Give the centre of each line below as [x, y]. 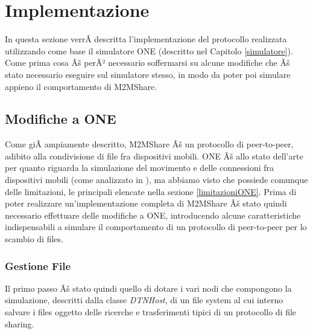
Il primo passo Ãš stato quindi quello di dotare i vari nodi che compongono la [148, 288]
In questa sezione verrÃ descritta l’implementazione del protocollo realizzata [146, 39]
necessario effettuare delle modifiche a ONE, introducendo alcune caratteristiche [153, 215]
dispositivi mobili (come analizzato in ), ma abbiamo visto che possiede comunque [156, 180]
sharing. [20, 323]
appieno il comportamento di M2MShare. [81, 86]
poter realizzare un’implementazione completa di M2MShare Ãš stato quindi [146, 203]
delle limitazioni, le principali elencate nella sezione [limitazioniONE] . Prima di [151, 191]
